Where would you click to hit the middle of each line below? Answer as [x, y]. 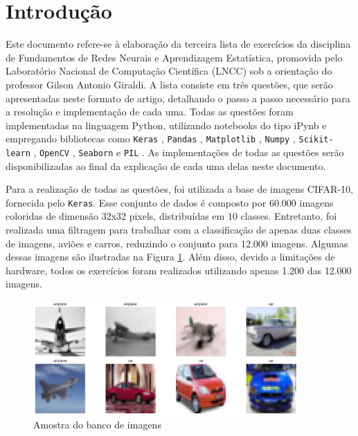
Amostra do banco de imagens [97, 425]
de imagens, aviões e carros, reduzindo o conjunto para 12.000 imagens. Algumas [177, 243]
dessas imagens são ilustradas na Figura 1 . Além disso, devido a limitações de [170, 257]
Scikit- [316, 140]
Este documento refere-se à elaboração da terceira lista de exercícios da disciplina [178, 44]
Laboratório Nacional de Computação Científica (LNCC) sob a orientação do [169, 71]
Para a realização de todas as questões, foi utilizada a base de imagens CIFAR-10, [179, 189]
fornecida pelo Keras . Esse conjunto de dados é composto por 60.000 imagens [170, 202]
